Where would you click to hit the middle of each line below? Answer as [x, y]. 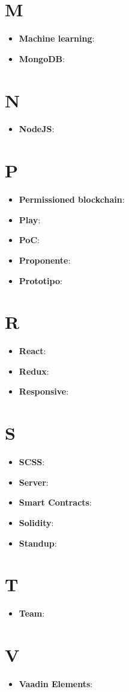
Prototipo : [40, 280]
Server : [34, 482]
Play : [30, 219]
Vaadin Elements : [56, 683]
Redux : [34, 371]
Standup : [38, 543]
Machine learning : [57, 38]
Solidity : [36, 522]
